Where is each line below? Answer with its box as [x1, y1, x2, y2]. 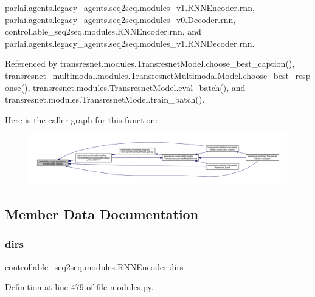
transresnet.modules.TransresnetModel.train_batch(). [5, 93, 205, 106]
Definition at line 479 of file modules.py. [5, 281, 154, 293]
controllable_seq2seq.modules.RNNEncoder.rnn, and [5, 25, 201, 38]
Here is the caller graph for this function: [5, 113, 158, 126]
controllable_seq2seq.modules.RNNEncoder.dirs [5, 260, 184, 273]
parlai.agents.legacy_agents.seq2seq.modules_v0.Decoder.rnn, [5, 13, 236, 26]
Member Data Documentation [5, 205, 199, 224]
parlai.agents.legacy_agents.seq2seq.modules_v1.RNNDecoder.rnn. [5, 36, 255, 49]
